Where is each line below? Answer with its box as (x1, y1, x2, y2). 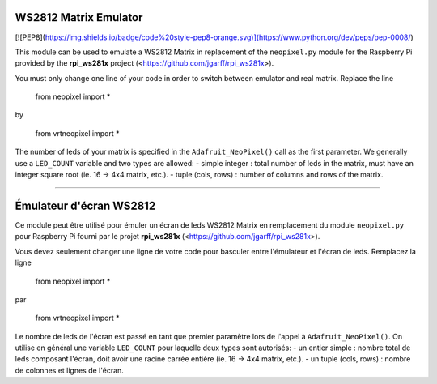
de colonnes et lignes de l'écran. (15, 365, 125, 375)
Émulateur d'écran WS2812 (15, 198, 156, 212)
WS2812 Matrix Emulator (15, 11, 143, 24)
